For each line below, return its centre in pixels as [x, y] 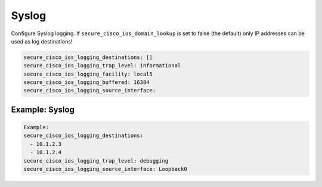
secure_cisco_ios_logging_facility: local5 [88, 74]
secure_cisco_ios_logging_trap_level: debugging [96, 160]
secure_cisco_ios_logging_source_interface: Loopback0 [105, 169]
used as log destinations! [42, 41]
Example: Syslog [43, 109]
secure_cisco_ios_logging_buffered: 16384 [86, 82]
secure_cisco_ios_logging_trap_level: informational [102, 66]
